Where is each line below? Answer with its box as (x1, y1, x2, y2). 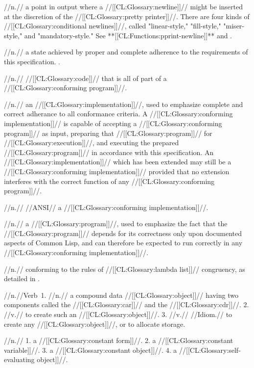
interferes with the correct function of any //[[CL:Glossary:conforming (4, 176, 215, 186)
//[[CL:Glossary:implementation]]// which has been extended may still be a (4, 157, 231, 167)
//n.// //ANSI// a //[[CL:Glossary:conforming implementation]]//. (4, 202, 208, 212)
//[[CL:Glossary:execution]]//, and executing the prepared (4, 137, 179, 148)
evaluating (4, 354, 35, 365)
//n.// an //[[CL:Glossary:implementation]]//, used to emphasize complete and (4, 99, 243, 109)
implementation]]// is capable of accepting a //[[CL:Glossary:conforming (4, 118, 222, 128)
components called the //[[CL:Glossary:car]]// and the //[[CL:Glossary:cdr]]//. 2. (4, 299, 249, 310)
